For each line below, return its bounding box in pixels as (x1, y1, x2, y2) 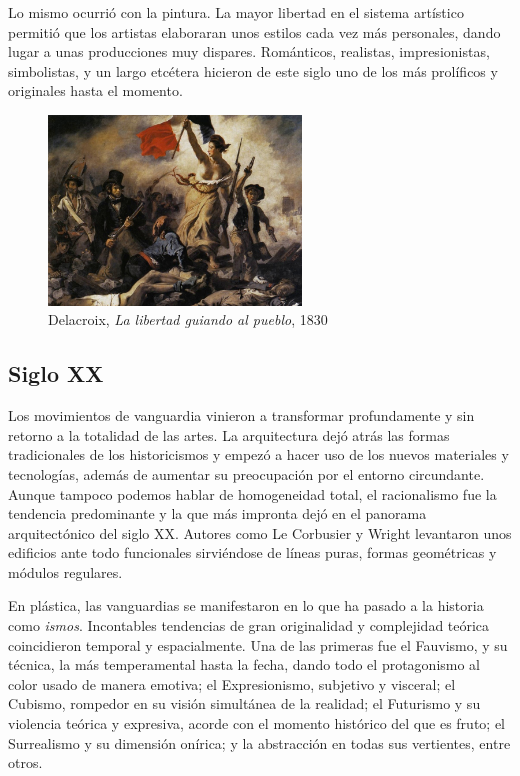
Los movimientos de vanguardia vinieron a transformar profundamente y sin (8, 405, 475, 426)
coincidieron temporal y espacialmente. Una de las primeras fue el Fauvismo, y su (8, 634, 508, 655)
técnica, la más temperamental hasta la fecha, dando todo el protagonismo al (8, 654, 481, 675)
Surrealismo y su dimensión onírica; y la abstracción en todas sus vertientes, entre (8, 732, 511, 753)
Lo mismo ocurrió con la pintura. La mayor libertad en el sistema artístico (8, 2, 464, 22)
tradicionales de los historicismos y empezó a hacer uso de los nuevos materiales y (8, 444, 509, 465)
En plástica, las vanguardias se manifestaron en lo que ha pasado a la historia (8, 595, 484, 616)
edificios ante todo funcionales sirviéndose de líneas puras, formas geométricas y (8, 542, 497, 563)
